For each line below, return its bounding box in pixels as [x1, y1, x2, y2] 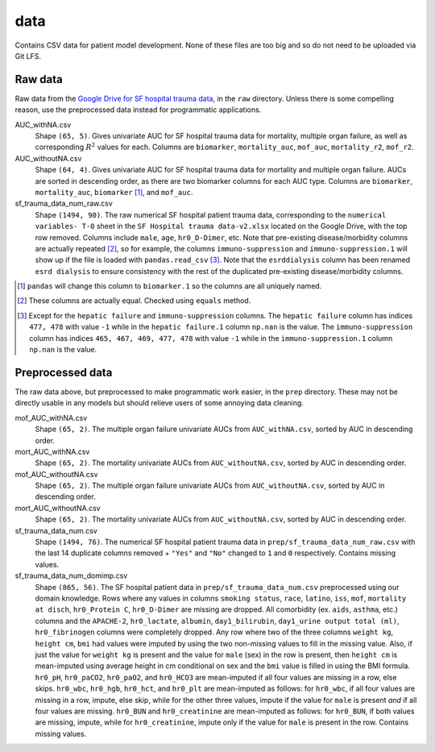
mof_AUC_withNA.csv [14, 413, 88, 422]
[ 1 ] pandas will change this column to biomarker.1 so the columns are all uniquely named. [17, 281, 322, 291]
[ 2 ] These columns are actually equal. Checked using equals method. [17, 296, 251, 305]
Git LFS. [14, 51, 42, 60]
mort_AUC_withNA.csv [14, 447, 90, 456]
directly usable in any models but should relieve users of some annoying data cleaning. [14, 398, 304, 408]
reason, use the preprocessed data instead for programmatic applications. [14, 105, 262, 114]
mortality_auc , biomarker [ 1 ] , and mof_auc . [35, 187, 193, 197]
